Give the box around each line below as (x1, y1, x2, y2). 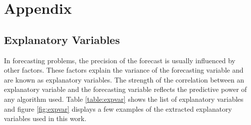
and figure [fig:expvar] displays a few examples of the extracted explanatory (4, 103, 232, 114)
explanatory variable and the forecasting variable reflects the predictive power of (4, 84, 247, 94)
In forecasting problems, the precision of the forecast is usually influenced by (4, 55, 236, 65)
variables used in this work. (4, 113, 87, 124)
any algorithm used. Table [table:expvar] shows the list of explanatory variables (4, 93, 244, 104)
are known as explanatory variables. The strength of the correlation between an (4, 74, 244, 84)
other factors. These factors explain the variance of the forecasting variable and (4, 65, 244, 75)
